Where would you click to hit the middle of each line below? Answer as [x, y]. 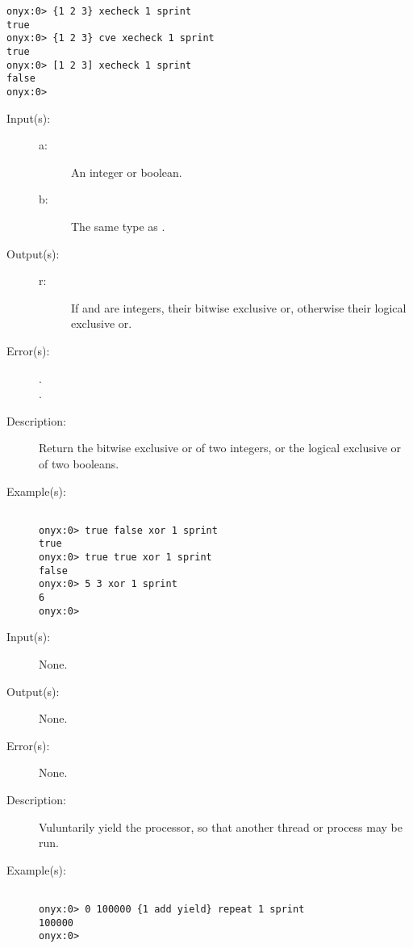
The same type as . [118, 226]
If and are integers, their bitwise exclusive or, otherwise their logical [239, 307]
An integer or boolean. [127, 172]
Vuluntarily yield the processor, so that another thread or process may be [221, 826]
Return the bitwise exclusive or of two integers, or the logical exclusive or [220, 448]
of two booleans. [79, 463]
